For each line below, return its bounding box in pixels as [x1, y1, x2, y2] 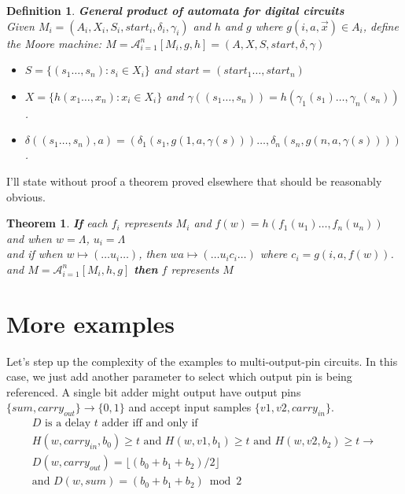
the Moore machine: [6, 35, 102, 51]
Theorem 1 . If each [6, 215, 108, 231]
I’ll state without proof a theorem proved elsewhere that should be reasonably [6, 172, 382, 189]
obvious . [6, 188, 46, 205]
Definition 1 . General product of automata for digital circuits [6, 2, 344, 18]
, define [363, 17, 399, 34]
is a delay [45, 418, 91, 429]
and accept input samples [128, 399, 252, 415]
